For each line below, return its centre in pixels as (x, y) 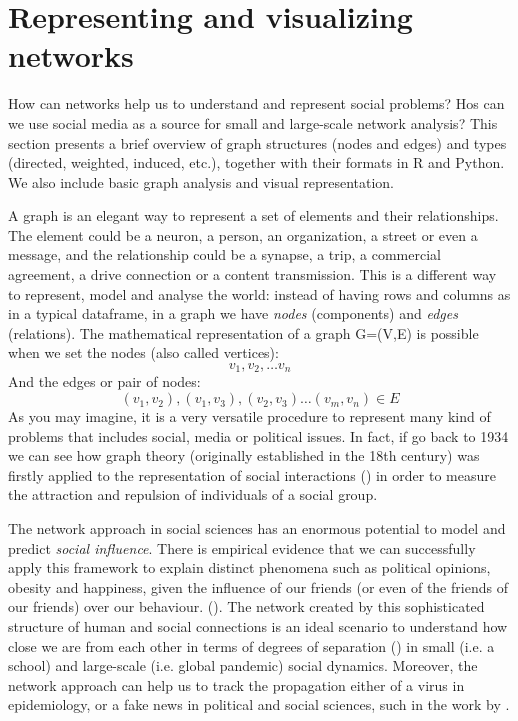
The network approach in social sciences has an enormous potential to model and (257, 528)
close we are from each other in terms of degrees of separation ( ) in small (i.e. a (251, 645)
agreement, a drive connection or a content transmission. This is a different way (252, 274)
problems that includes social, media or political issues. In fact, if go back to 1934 (258, 435)
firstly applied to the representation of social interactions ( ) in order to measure (252, 474)
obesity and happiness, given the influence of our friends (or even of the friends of (258, 586)
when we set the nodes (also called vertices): (143, 352)
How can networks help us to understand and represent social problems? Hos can (256, 103)
